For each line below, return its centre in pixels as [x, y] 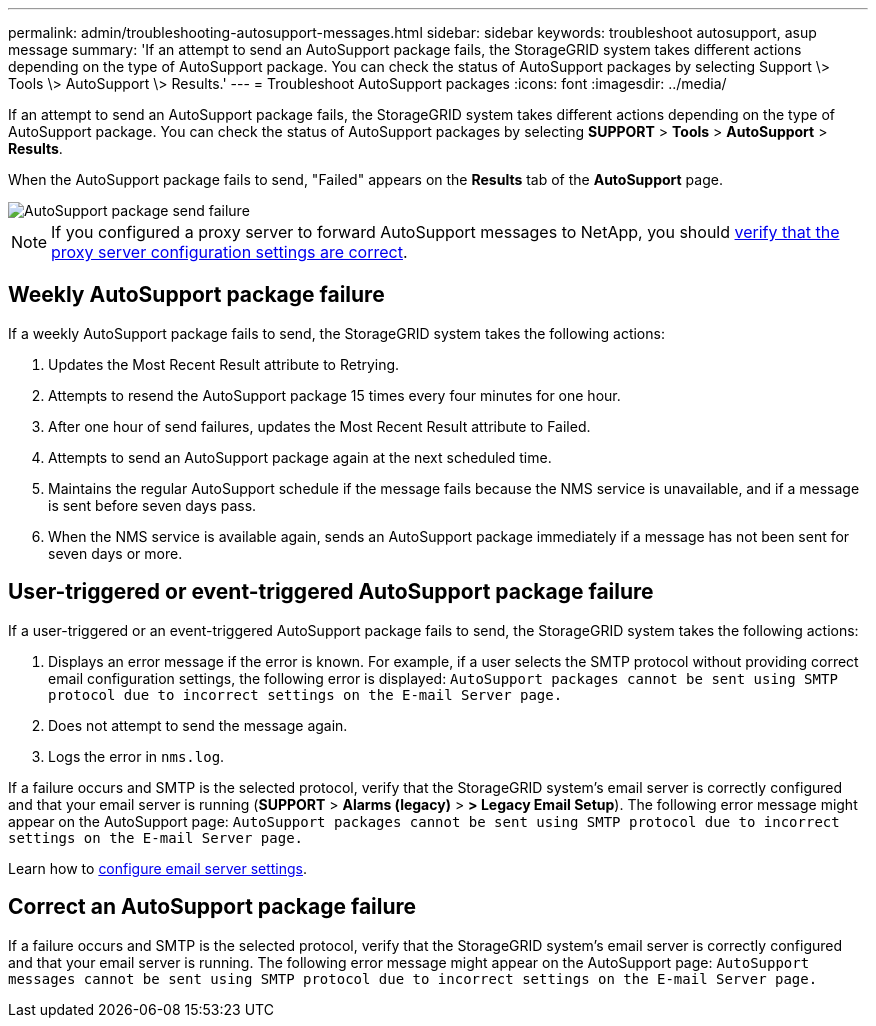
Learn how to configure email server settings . [158, 868]
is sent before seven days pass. [152, 505]
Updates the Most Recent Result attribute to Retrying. [224, 364]
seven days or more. [115, 553]
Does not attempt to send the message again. [198, 725]
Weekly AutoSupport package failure [196, 295]
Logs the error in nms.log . [136, 756]
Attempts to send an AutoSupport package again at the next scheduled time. [300, 457]
